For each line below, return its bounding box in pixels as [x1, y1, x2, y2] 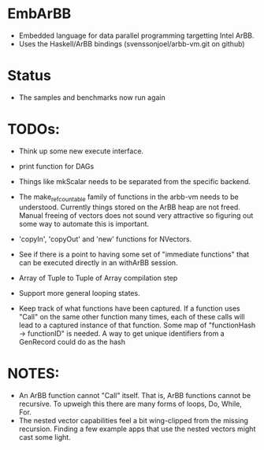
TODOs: [7, 120, 61, 138]
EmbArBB [7, 5, 72, 23]
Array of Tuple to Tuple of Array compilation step [18, 273, 178, 282]
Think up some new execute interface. [18, 146, 143, 156]
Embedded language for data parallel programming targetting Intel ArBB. [18, 31, 255, 40]
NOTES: [7, 364, 60, 382]
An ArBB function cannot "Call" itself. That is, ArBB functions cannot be [18, 390, 251, 400]
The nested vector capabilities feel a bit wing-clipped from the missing [18, 415, 249, 425]
